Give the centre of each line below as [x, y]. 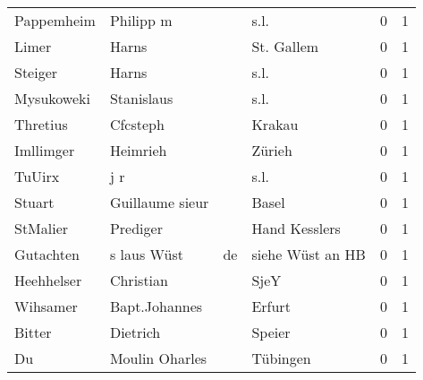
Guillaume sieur [159, 202]
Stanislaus [141, 98]
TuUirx [37, 176]
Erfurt [271, 306]
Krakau [275, 124]
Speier [271, 332]
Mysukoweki [52, 98]
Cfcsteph [137, 124]
